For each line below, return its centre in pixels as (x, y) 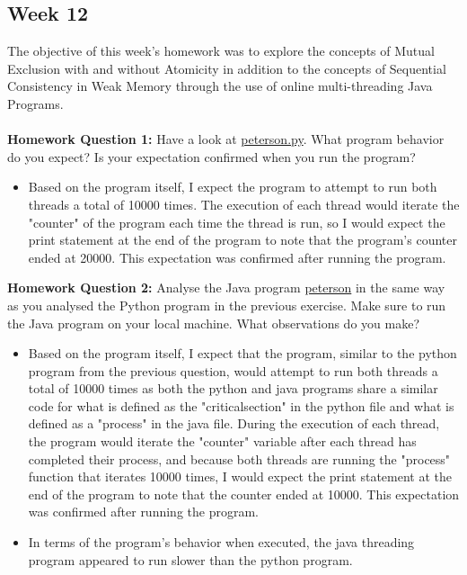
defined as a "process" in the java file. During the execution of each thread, (234, 423)
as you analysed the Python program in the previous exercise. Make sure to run (227, 305)
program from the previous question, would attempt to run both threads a (233, 370)
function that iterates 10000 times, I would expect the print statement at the (240, 476)
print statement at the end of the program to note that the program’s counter (242, 240)
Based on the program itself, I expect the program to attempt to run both (233, 187)
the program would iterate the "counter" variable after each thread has (222, 441)
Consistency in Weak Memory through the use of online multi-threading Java (220, 86)
